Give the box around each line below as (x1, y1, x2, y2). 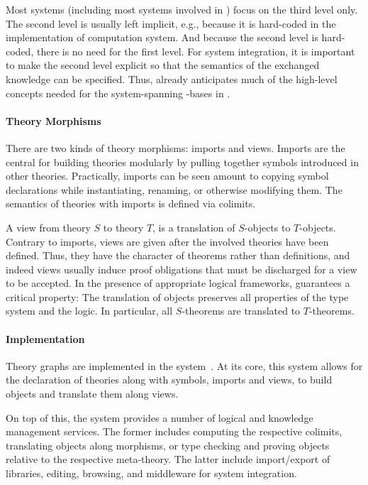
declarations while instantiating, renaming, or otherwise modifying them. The (6, 182, 342, 197)
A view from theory (6, 219, 91, 234)
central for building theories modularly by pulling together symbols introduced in (6, 154, 359, 169)
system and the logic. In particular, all (6, 303, 173, 318)
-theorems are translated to (182, 303, 301, 318)
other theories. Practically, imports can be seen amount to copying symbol (6, 168, 329, 183)
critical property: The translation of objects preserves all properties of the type (6, 289, 349, 304)
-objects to (244, 219, 291, 234)
